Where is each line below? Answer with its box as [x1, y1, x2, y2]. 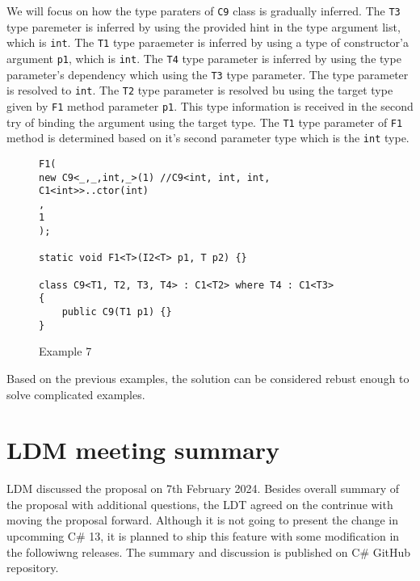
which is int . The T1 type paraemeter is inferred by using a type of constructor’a [6, 34, 409, 51]
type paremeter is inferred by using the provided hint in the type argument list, [6, 18, 401, 35]
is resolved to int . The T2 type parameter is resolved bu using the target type [6, 82, 393, 99]
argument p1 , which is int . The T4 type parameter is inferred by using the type [6, 49, 401, 66]
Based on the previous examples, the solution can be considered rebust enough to [6, 369, 409, 386]
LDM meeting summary [6, 433, 280, 466]
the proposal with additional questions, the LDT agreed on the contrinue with [6, 495, 393, 512]
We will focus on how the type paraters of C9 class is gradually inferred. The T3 [6, 2, 401, 19]
